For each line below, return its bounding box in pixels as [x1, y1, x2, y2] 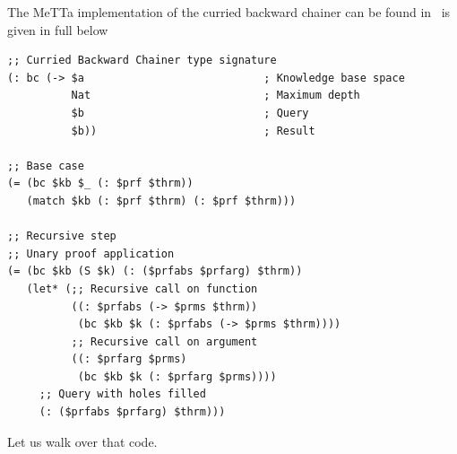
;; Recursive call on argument [71, 335, 258, 348]
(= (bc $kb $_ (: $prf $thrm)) [7, 177, 194, 190]
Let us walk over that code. [7, 432, 158, 450]
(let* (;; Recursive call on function [26, 282, 258, 295]
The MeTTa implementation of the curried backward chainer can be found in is [7, 3, 451, 21]
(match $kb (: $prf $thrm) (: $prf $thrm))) [26, 194, 297, 207]
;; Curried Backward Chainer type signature [7, 54, 277, 67]
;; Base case [7, 159, 84, 172]
